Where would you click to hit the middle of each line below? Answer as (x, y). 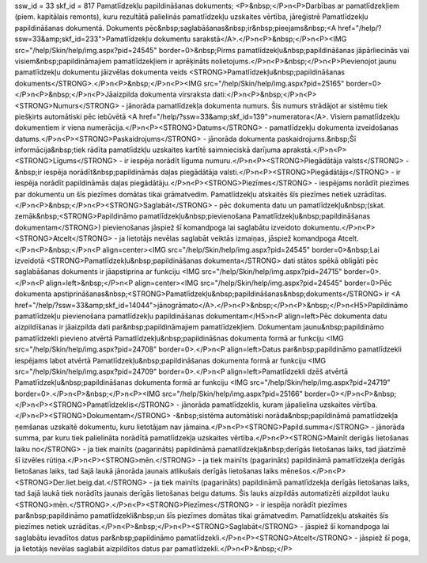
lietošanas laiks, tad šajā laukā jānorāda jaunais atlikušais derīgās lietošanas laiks (147, 471)
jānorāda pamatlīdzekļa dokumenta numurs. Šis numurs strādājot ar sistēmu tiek (257, 105)
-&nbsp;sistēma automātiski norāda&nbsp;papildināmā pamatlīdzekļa (285, 416)
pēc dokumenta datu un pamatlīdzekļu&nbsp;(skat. (302, 205)
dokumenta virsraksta (175, 94)
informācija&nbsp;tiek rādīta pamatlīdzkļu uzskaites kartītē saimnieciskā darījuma (147, 150)
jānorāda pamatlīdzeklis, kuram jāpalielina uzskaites (266, 405)
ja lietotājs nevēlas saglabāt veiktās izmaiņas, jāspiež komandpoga (227, 238)
